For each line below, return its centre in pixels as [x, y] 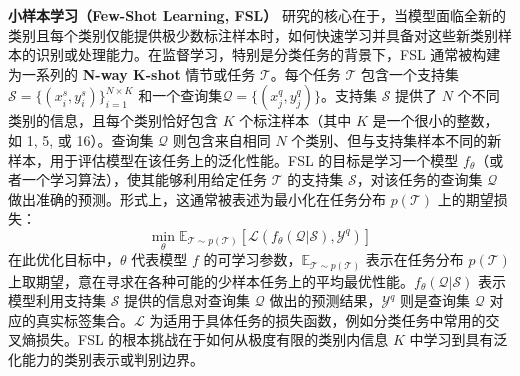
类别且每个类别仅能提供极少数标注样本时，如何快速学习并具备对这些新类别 [253, 34]
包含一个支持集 [410, 73]
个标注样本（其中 [295, 120]
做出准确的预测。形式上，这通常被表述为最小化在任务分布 [197, 198]
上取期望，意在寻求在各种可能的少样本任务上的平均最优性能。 [211, 280]
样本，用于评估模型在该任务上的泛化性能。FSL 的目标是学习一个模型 [233, 159]
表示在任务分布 [414, 259]
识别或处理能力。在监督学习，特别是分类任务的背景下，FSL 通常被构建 [268, 54]
